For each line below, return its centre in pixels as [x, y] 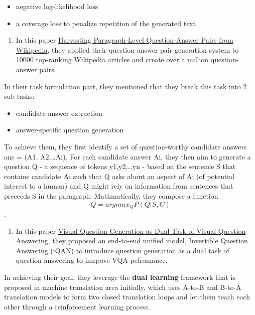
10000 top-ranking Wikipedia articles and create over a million [112, 59]
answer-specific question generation [70, 130]
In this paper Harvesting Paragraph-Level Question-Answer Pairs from [124, 40]
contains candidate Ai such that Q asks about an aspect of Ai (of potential [119, 176]
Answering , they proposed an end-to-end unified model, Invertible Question [132, 241]
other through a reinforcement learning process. [77, 306]
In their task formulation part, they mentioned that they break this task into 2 [125, 86]
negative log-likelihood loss [57, 6]
